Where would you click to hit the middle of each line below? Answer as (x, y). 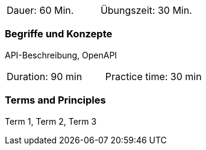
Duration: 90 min (45, 76)
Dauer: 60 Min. (40, 10)
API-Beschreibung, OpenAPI (61, 55)
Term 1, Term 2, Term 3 (51, 121)
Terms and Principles (55, 100)
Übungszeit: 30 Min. (146, 10)
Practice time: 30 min (153, 76)
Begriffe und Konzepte (59, 34)
